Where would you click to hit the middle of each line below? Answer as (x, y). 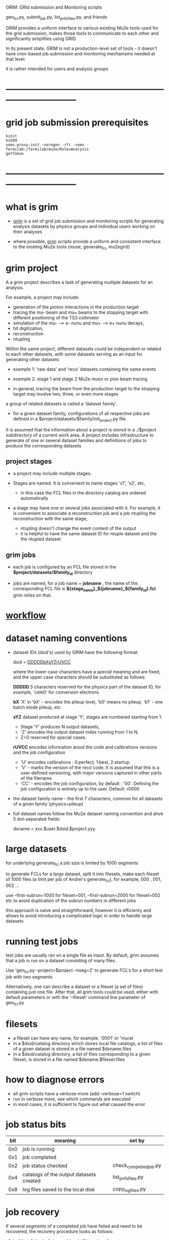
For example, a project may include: (43, 297)
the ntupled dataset (41, 539)
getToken (15, 153)
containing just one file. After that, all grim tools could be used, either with (82, 992)
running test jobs (42, 941)
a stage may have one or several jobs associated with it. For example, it (87, 508)
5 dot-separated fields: (37, 819)
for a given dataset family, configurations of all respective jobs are (81, 413)
